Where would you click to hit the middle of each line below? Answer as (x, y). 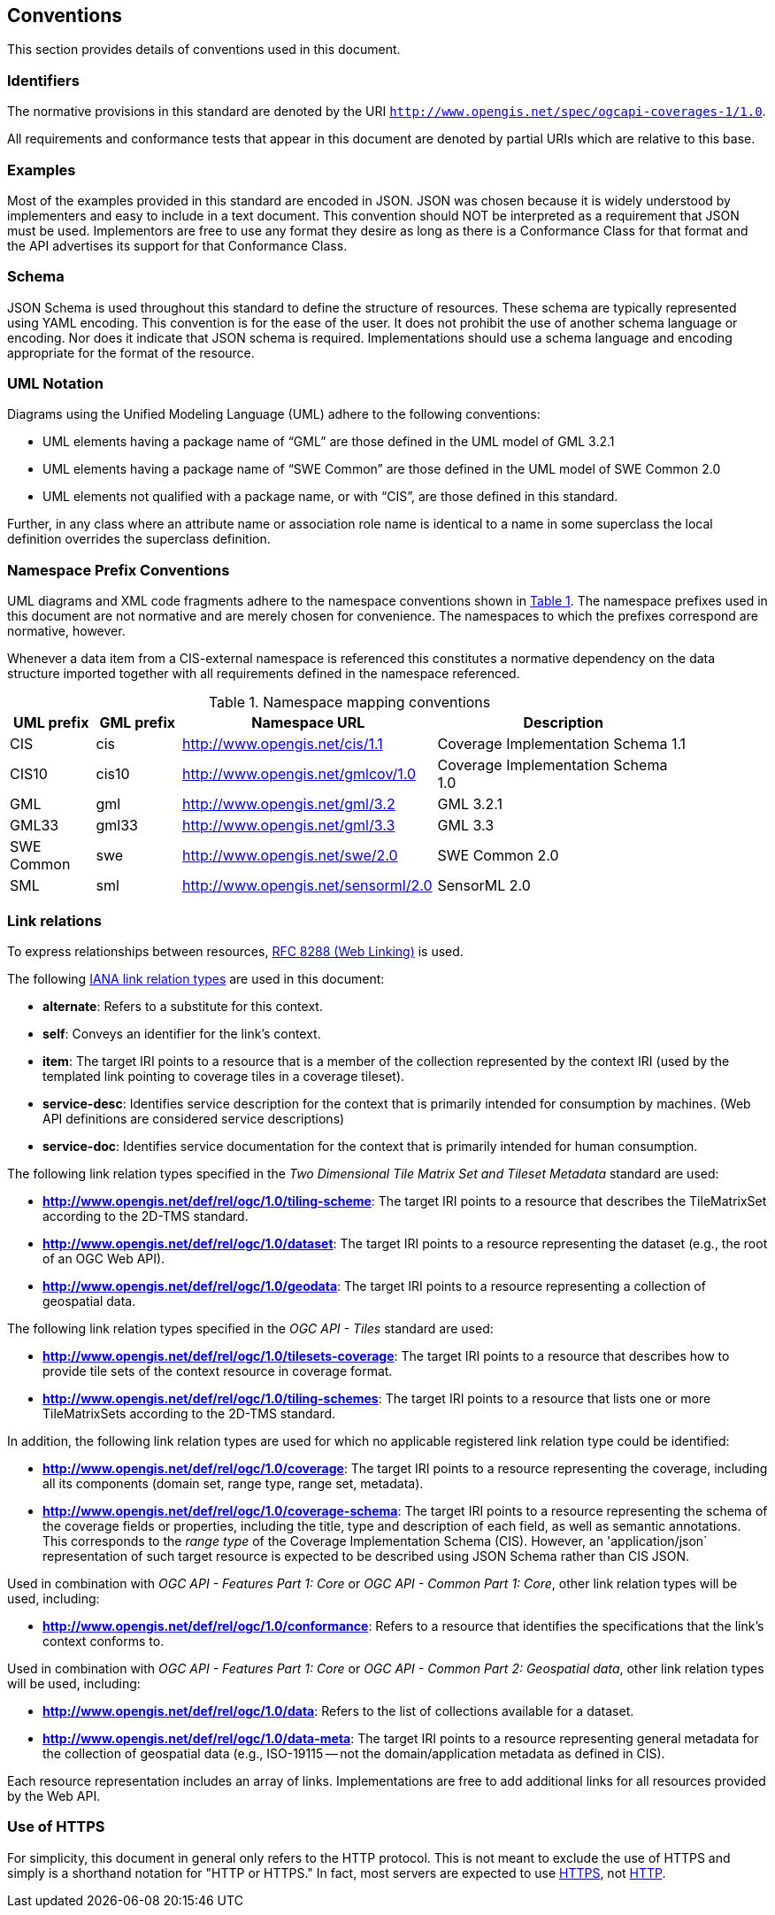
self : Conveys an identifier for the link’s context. (182, 1033)
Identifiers (43, 80)
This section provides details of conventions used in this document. (204, 50)
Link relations (54, 920)
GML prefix (138, 723)
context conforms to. (104, 1641)
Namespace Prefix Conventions (119, 570)
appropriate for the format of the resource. (131, 352)
